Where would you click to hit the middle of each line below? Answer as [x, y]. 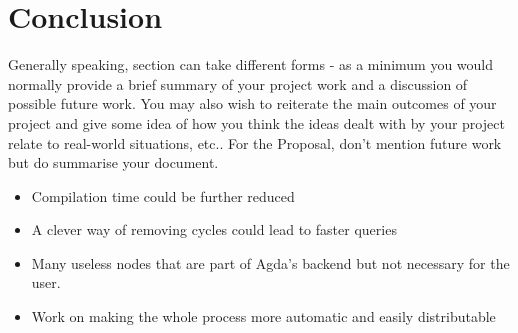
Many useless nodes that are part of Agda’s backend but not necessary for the [270, 262]
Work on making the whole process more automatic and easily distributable [263, 316]
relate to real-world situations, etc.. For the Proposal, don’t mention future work [255, 142]
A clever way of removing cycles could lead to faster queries [214, 229]
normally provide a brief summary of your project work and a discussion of [238, 83]
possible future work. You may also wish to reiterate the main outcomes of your [252, 103]
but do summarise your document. [113, 162]
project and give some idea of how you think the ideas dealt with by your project [256, 122]
